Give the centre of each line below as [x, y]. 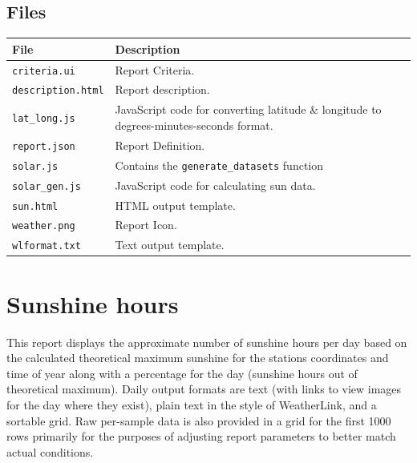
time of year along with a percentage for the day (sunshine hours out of [182, 373]
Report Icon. [146, 225]
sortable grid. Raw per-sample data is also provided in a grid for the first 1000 [199, 420]
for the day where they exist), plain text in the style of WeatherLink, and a [192, 404]
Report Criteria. [155, 69]
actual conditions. [50, 451]
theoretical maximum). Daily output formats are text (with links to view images [204, 389]
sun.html [35, 206]
